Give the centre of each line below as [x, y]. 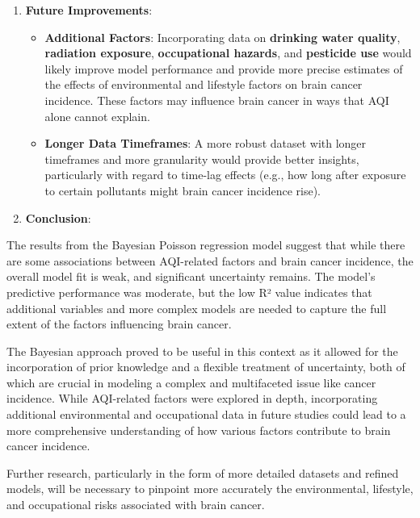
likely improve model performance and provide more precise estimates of [224, 68]
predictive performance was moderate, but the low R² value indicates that [189, 292]
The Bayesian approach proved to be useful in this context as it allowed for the [202, 351]
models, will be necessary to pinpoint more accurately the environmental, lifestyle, [210, 489]
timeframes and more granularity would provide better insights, [202, 159]
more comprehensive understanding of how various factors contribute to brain [199, 430]
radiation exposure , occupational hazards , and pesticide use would [228, 53]
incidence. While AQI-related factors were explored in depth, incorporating [192, 398]
